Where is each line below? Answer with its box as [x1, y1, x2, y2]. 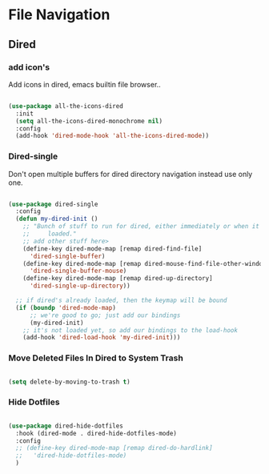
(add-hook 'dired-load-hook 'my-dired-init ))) [22, 334, 181, 342]
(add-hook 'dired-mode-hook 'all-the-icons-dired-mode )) [15, 132, 210, 140]
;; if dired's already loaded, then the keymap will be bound [15, 296, 227, 305]
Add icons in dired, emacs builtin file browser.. [8, 79, 162, 89]
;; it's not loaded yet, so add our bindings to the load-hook [22, 326, 239, 334]
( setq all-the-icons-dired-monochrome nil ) [15, 117, 163, 125]
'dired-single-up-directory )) [29, 282, 130, 290]
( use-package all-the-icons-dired [8, 102, 124, 110]
